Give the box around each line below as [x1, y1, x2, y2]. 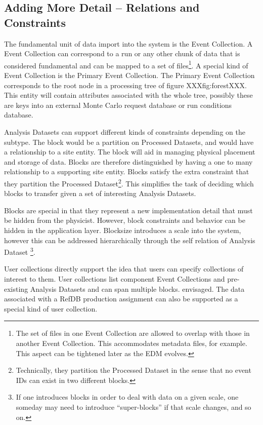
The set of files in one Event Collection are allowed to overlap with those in [16, 328, 250, 338]
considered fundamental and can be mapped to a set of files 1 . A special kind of [4, 58, 248, 70]
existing [4, 283, 28, 294]
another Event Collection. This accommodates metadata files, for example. [16, 338, 247, 348]
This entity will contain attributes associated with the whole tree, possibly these [4, 90, 253, 100]
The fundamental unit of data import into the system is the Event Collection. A [4, 38, 253, 49]
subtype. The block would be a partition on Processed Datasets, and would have [4, 136, 254, 147]
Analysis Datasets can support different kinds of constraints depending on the [4, 127, 245, 137]
